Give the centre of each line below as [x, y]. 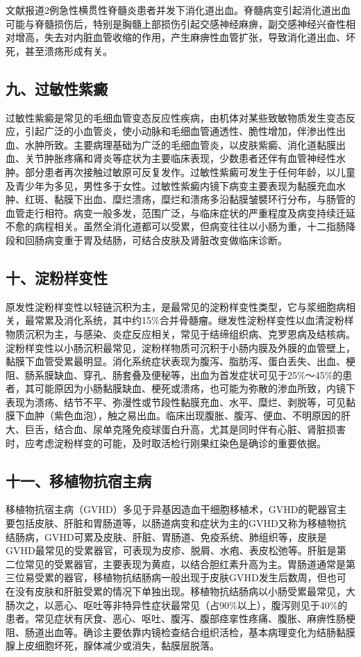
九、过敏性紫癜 [57, 88]
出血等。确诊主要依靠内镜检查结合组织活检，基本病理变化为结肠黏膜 [200, 632]
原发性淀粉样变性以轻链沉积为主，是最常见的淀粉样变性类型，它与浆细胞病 [176, 306]
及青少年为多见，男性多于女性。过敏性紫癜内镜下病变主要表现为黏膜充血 [171, 185]
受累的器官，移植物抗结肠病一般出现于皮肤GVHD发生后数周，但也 [185, 577]
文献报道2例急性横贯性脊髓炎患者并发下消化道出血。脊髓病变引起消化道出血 [178, 10]
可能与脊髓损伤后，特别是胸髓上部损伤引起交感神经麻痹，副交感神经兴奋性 [176, 23]
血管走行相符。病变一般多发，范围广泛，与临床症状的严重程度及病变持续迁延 [180, 212]
